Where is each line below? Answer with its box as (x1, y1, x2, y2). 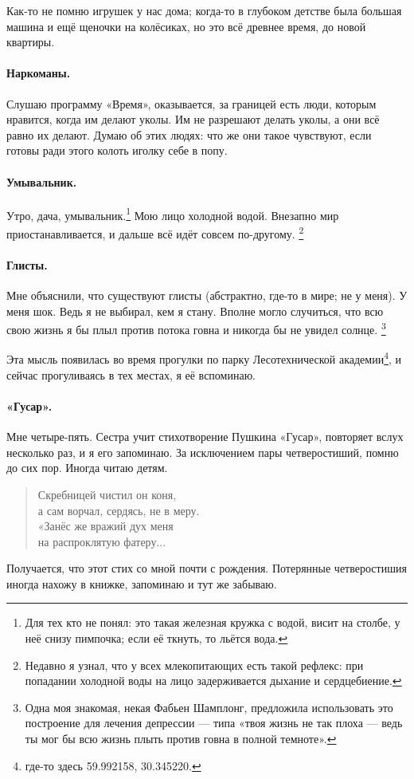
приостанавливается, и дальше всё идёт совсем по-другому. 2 (6, 223, 304, 242)
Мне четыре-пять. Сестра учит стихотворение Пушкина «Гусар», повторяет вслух (6, 428, 404, 445)
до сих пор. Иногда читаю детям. (6, 459, 168, 476)
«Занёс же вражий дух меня (37, 517, 174, 534)
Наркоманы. (6, 65, 71, 81)
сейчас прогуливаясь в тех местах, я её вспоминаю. (6, 366, 256, 383)
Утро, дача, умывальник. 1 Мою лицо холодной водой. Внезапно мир (6, 204, 339, 223)
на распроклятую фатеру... (37, 533, 166, 549)
